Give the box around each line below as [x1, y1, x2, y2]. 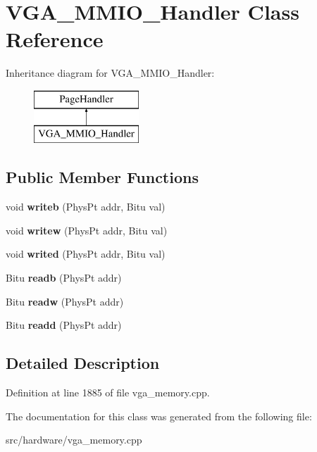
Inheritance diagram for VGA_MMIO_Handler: [6, 65, 215, 80]
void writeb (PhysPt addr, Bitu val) [6, 199, 166, 214]
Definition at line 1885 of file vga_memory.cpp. [6, 385, 210, 400]
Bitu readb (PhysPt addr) [6, 270, 122, 285]
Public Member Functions [6, 166, 199, 188]
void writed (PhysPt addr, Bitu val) [6, 246, 166, 261]
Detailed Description [6, 352, 160, 374]
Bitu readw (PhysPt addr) [6, 294, 124, 308]
